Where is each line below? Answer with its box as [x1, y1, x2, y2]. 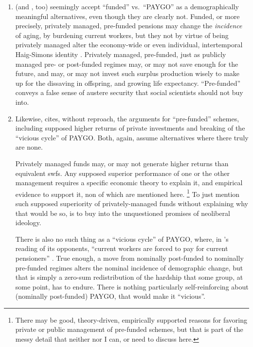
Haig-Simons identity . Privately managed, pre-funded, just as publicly [15, 49, 226, 59]
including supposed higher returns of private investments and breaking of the [15, 123, 245, 133]
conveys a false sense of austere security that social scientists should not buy [15, 87, 243, 97]
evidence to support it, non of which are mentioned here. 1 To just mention [15, 187, 240, 199]
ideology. [15, 217, 41, 228]
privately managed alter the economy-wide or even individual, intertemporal [15, 39, 243, 50]
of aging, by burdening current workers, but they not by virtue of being [15, 30, 229, 40]
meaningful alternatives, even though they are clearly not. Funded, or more [15, 11, 240, 21]
